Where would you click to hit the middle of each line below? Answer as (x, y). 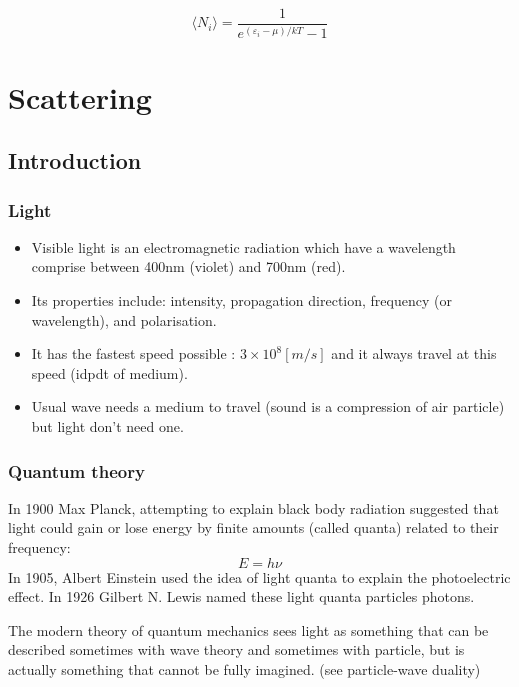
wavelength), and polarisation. (124, 319)
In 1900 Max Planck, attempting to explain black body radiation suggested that (253, 507)
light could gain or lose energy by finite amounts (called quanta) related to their (253, 527)
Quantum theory (76, 470)
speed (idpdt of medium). (109, 372)
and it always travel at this (414, 353)
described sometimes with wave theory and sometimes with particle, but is (236, 649)
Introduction (75, 160)
